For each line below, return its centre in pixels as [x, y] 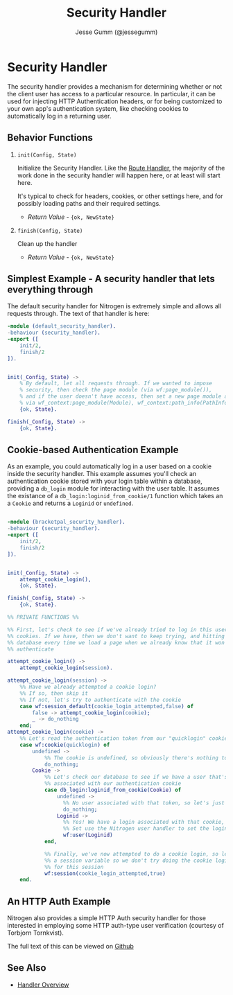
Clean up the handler [47, 243]
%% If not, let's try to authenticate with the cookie [101, 700]
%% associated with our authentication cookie [113, 784]
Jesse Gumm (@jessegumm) [116, 32]
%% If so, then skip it [54, 693]
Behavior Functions [50, 138]
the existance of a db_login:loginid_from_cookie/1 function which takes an [115, 496]
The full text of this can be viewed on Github [70, 946]
